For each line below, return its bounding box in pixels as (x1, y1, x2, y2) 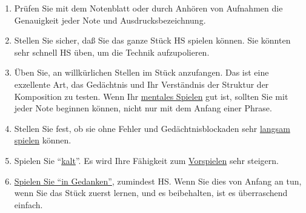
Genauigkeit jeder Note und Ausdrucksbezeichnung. (14, 13, 206, 26)
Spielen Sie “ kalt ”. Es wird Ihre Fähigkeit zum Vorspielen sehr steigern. (14, 154, 279, 166)
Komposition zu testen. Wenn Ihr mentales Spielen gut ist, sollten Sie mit (14, 90, 288, 102)
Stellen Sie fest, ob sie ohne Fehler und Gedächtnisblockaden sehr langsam (14, 122, 290, 134)
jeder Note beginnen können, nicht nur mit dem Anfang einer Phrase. (14, 102, 272, 114)
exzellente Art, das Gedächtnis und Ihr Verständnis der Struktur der (14, 77, 269, 90)
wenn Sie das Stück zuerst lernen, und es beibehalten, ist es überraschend (14, 186, 288, 199)
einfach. (14, 198, 43, 211)
